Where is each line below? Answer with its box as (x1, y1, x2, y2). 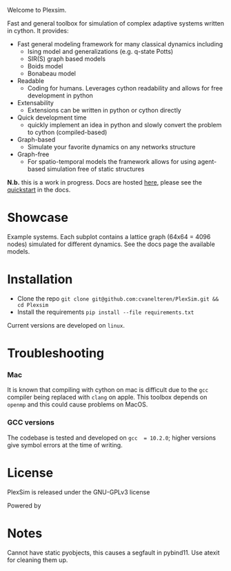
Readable (17, 77, 45, 85)
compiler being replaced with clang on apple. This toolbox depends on (7, 393, 208, 402)
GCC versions (7, 418, 55, 427)
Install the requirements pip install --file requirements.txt (17, 308, 194, 316)
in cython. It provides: (7, 27, 69, 35)
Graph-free (17, 150, 50, 158)
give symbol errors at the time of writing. (7, 440, 123, 449)
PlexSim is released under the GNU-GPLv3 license (7, 487, 150, 496)
